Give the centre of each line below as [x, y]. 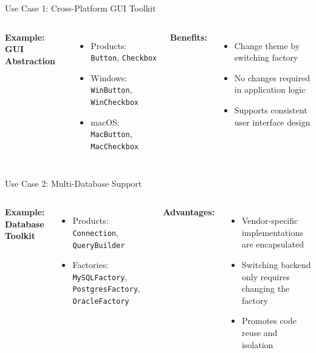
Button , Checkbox [124, 57]
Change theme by [267, 45]
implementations [272, 232]
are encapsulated [273, 244]
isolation [257, 344]
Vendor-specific [270, 220]
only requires [266, 276]
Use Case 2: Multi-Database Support [74, 183]
